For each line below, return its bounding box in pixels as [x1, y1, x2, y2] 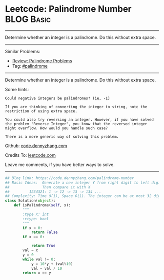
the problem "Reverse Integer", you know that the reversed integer [5, 121, 147, 126]
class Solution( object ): [5, 198, 56, 203]
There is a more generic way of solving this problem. [5, 134, 119, 139]
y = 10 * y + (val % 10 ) [31, 261, 73, 266]
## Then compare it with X [5, 185, 91, 189]
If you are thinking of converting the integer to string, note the [5, 104, 147, 109]
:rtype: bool [22, 216, 49, 221]
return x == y [22, 270, 51, 276]
